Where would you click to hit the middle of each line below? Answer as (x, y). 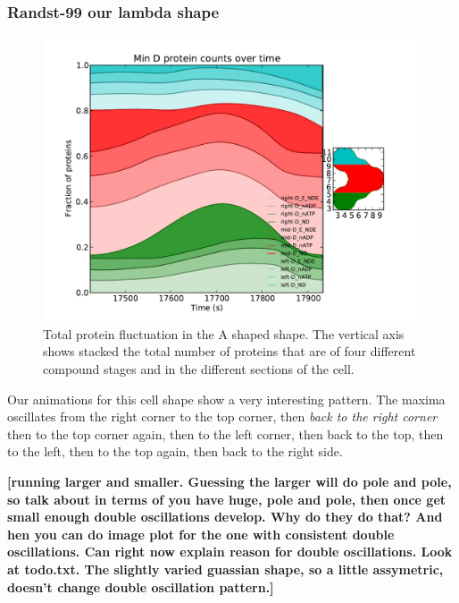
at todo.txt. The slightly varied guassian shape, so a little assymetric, (225, 569)
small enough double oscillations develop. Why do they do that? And (225, 517)
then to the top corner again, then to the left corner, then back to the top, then (225, 433)
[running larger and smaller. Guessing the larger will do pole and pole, (229, 481)
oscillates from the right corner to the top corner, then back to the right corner (222, 416)
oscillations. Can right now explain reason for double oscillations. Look (230, 552)
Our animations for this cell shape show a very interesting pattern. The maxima (226, 399)
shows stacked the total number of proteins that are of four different (229, 351)
